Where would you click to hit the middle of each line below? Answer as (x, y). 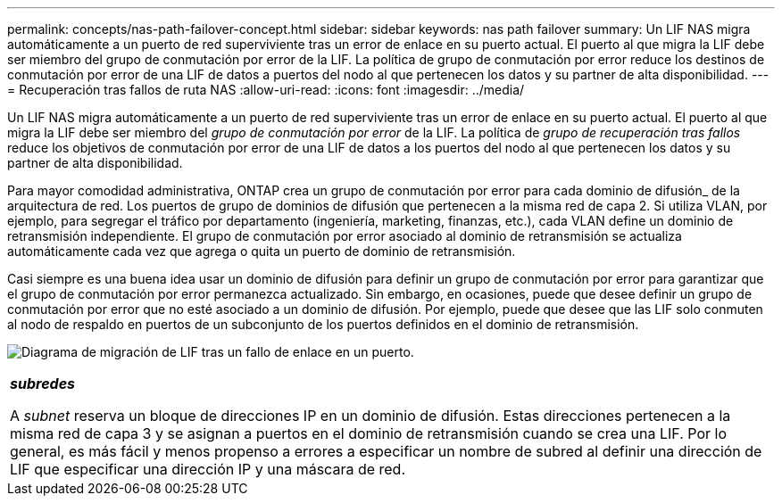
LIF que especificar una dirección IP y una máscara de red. (208, 469)
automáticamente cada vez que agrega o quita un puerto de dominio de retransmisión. (262, 251)
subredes (43, 383)
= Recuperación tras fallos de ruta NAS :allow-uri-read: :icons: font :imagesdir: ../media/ (266, 90)
